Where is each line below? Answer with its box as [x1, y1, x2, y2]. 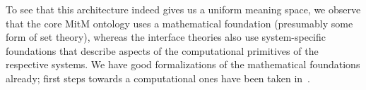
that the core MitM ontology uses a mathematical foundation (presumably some [6, 15, 353, 30]
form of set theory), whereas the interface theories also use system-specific [6, 30, 326, 44]
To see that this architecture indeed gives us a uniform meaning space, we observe [6, 2, 361, 16]
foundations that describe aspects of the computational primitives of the [6, 43, 319, 58]
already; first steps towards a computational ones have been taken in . [6, 70, 311, 85]
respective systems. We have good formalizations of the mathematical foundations [6, 57, 360, 72]
